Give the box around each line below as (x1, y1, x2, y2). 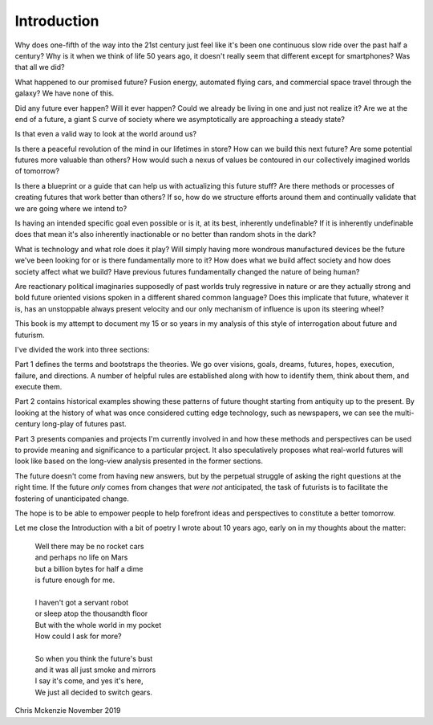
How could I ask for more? (34, 631, 122, 641)
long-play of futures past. (42, 419, 127, 429)
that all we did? (14, 63, 65, 72)
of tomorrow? (14, 166, 60, 176)
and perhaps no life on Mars (34, 552, 128, 562)
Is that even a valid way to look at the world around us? (14, 129, 196, 139)
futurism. (14, 330, 45, 340)
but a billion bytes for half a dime (34, 564, 144, 573)
